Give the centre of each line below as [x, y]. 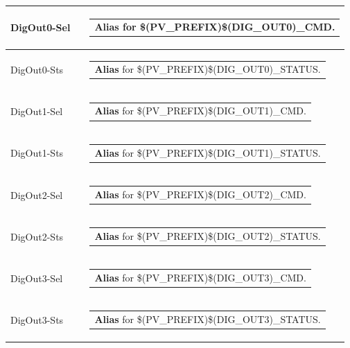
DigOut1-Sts [37, 153]
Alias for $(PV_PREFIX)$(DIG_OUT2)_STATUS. [208, 235]
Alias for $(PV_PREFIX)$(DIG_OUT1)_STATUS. [208, 152]
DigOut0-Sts [37, 70]
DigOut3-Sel [37, 278]
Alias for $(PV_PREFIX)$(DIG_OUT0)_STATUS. [208, 69]
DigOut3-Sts [37, 319]
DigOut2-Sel [37, 194]
